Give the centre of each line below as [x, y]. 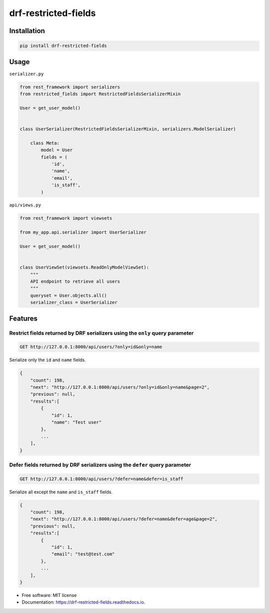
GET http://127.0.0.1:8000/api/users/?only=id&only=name [91, 347]
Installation [27, 31]
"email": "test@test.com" [83, 554]
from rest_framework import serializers [70, 87]
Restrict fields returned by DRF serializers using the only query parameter [101, 333]
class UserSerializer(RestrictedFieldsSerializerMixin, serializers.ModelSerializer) [128, 129]
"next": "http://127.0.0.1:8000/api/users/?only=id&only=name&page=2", [120, 387]
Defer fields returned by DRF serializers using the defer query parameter [100, 465]
